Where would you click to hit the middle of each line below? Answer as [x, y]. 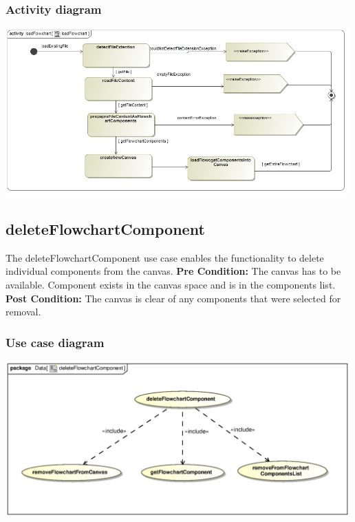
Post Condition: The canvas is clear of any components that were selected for [173, 298]
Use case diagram [55, 342]
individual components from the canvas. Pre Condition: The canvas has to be [173, 271]
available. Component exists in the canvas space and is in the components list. [171, 284]
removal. [23, 312]
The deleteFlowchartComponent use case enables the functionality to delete [165, 257]
